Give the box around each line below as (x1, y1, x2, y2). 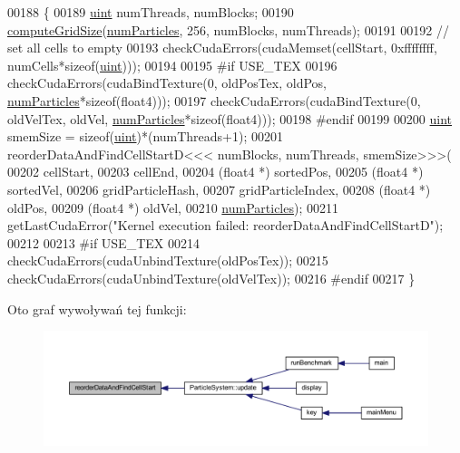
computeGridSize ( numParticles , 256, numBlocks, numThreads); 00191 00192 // (7, 20, 449, 39)
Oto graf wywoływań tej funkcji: (7, 299, 187, 318)
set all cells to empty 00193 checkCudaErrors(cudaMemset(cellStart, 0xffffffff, (7, 38, 437, 57)
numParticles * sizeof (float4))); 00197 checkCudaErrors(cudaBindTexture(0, (7, 91, 421, 110)
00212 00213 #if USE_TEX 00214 (7, 233, 200, 252)
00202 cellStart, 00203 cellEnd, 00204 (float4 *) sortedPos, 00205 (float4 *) (7, 162, 424, 181)
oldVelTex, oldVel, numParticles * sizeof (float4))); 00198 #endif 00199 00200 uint (7, 109, 453, 128)
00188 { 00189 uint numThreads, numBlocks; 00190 (7, 3, 294, 21)
